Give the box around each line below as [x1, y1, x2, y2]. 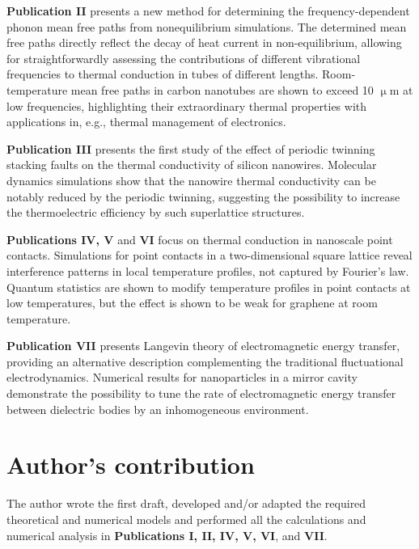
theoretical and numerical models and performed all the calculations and [6, 510, 366, 527]
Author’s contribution [6, 448, 255, 481]
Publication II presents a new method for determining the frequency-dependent [6, 2, 410, 19]
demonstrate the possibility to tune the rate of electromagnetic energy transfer [6, 385, 396, 402]
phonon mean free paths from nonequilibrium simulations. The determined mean [6, 18, 407, 35]
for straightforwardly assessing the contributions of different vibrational [6, 49, 361, 66]
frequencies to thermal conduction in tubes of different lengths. [6, 65, 319, 82]
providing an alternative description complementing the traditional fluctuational [6, 353, 404, 370]
